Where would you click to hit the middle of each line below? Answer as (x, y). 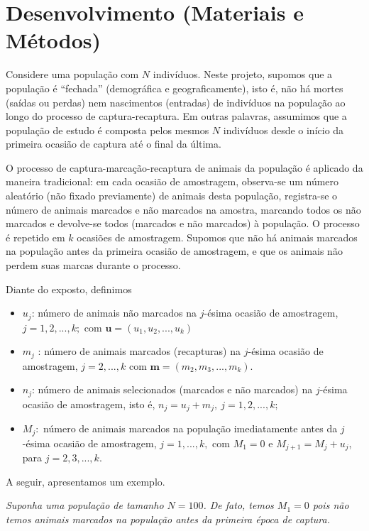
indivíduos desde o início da (283, 130)
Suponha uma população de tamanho (85, 505)
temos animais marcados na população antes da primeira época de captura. (168, 519)
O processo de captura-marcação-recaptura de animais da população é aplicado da (184, 167)
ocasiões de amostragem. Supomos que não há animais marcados (217, 237)
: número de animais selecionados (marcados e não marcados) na (172, 389)
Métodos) (54, 40)
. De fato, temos (238, 505)
